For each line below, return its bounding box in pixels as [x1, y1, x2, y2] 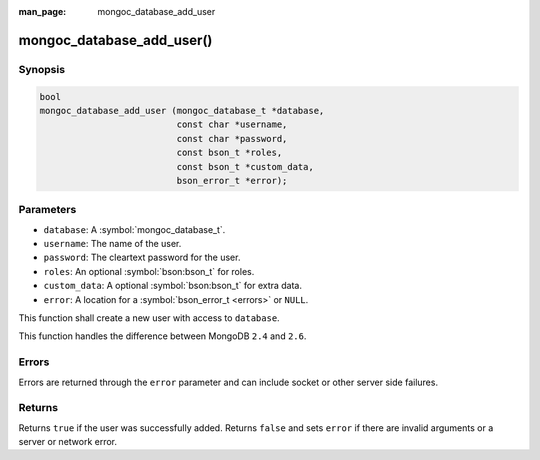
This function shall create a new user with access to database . [18, 311, 280, 324]
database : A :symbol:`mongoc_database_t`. [43, 223, 226, 235]
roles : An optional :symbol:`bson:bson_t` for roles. [43, 265, 255, 277]
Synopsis [18, 62, 65, 76]
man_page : [18, 6, 67, 17]
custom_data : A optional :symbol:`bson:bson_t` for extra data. [43, 280, 303, 292]
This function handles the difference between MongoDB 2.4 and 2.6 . [18, 330, 307, 342]
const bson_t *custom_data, [176, 161, 314, 172]
